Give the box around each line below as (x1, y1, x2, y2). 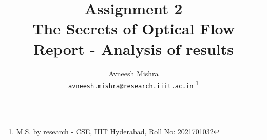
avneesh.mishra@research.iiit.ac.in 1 (68, 78, 199, 90)
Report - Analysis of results (33, 38, 234, 59)
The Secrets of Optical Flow (32, 18, 235, 39)
